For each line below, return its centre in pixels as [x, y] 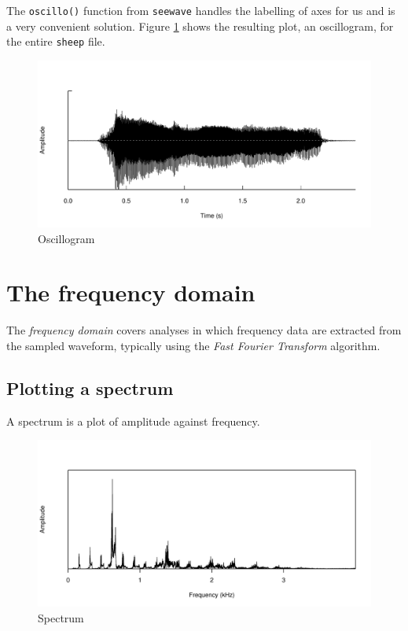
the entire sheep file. [56, 41]
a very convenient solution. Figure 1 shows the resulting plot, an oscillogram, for [200, 26]
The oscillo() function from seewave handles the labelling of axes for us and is [201, 10]
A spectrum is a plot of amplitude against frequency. [133, 421]
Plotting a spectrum [90, 387]
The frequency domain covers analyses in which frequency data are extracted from [204, 330]
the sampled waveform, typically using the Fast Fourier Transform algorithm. [193, 345]
